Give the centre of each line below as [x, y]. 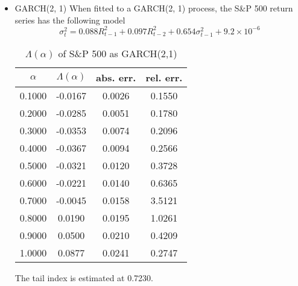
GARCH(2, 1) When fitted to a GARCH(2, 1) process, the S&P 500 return [154, 8]
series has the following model [70, 20]
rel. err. [164, 77]
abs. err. [116, 77]
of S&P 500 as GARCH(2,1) [118, 53]
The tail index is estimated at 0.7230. [84, 277]
